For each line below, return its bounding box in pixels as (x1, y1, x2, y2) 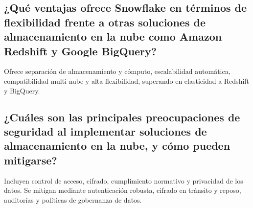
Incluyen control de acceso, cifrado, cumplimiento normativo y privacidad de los (4, 175, 243, 185)
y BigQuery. (4, 85, 40, 95)
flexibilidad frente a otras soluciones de (4, 14, 206, 29)
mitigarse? (4, 152, 57, 167)
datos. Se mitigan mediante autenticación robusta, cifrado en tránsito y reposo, (4, 185, 241, 195)
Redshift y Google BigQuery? (4, 43, 157, 58)
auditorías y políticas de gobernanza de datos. (4, 194, 142, 205)
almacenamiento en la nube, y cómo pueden (4, 138, 230, 153)
